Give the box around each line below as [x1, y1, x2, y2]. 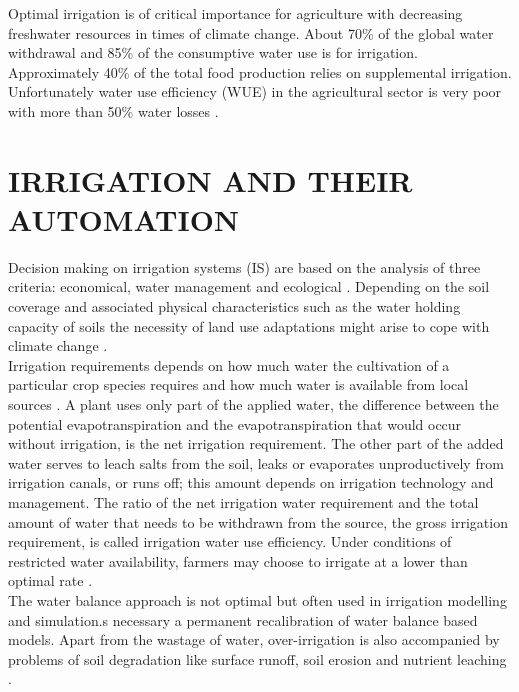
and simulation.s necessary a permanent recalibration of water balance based [8, 609, 478, 630]
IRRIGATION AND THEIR [8, 159, 413, 200]
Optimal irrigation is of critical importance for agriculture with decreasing [8, 3, 463, 23]
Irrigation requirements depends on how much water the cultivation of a [8, 354, 450, 375]
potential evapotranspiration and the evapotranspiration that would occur [8, 413, 462, 434]
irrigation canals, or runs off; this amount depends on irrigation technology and [8, 472, 494, 493]
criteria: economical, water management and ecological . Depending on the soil [8, 276, 490, 297]
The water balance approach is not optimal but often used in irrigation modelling [8, 589, 507, 610]
